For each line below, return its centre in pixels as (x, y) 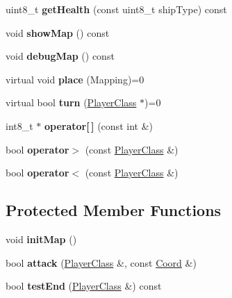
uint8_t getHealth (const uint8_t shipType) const (116, 9)
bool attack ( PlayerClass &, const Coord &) (101, 262)
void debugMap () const (60, 56)
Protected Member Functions (114, 210)
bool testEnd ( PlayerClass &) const (84, 286)
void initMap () (41, 239)
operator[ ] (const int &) (99, 125)
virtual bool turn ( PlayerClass (71, 102)
